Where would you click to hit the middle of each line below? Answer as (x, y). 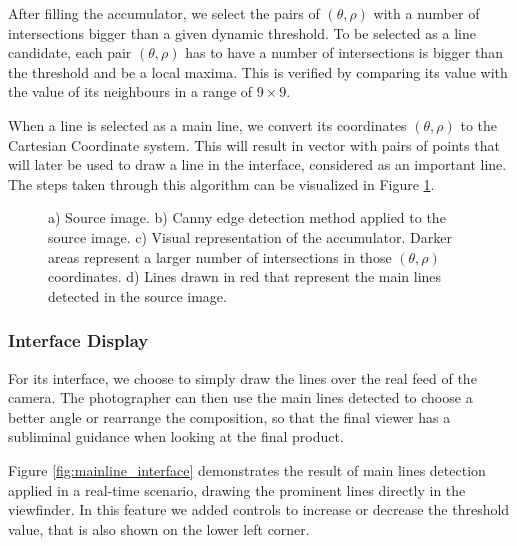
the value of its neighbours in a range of (130, 91)
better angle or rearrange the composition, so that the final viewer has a (229, 416)
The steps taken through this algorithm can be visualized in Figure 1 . (221, 183)
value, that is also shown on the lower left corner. (159, 528)
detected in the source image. (137, 295)
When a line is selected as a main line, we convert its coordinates (207, 124)
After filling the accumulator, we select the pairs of (164, 13)
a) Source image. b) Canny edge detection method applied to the (247, 217)
